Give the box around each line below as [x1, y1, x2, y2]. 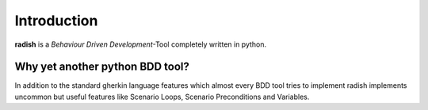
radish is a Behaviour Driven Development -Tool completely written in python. [14, 40, 267, 49]
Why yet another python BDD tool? [14, 60, 190, 74]
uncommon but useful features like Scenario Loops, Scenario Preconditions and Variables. [14, 92, 310, 101]
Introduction [14, 12, 98, 29]
